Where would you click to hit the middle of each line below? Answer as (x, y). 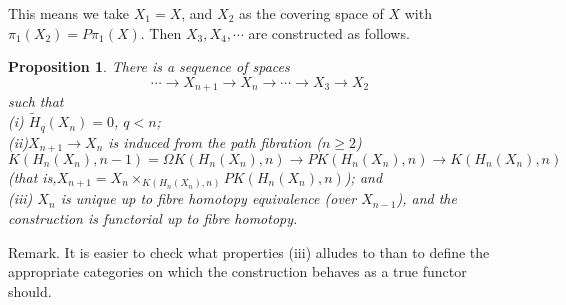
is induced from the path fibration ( (215, 141)
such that (36, 101)
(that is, (32, 176)
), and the (426, 198)
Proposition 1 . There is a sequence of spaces (149, 66)
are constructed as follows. (329, 32)
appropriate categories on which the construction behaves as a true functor (237, 271)
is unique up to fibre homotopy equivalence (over (208, 198)
